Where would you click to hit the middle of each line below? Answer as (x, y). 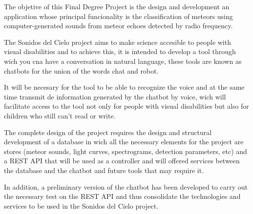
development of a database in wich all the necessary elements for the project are (124, 142)
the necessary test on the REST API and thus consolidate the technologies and (122, 196)
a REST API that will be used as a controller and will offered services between (122, 161)
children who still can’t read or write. (60, 115)
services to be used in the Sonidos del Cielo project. (81, 205)
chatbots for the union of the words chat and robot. (81, 70)
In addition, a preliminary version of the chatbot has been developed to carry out (126, 186)
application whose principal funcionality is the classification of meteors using (118, 16)
